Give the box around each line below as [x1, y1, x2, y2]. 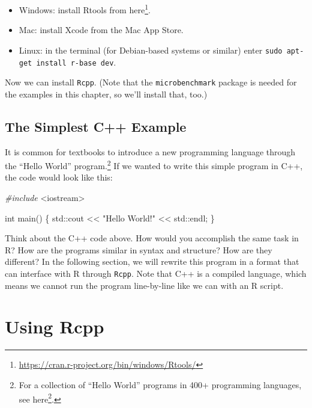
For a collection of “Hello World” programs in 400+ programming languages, [19, 378, 302, 391]
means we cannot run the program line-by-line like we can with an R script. [5, 279, 284, 291]
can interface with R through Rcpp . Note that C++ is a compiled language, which [5, 267, 307, 280]
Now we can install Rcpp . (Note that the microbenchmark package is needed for [5, 76, 297, 88]
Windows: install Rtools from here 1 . [19, 2, 151, 16]
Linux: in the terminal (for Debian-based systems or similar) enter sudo [19, 43, 283, 56]
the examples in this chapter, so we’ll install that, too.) [5, 87, 208, 100]
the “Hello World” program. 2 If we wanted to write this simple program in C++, [5, 158, 303, 172]
